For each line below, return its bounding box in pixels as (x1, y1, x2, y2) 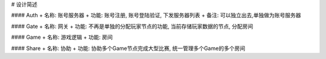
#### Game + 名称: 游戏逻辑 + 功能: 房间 (11, 33, 113, 41)
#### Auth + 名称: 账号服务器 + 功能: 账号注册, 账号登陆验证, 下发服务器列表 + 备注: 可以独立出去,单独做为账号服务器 (11, 12, 301, 19)
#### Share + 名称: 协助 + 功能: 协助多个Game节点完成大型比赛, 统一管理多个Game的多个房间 (11, 45, 246, 52)
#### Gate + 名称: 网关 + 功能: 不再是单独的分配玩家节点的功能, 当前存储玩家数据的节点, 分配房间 (11, 23, 254, 30)
